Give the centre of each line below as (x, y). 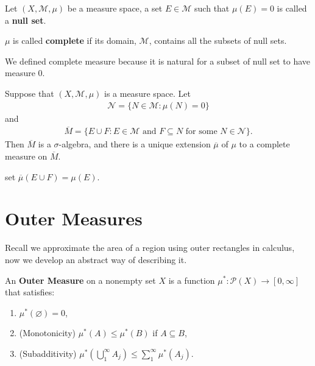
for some (201, 132)
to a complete (264, 144)
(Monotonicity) (47, 333)
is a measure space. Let (147, 93)
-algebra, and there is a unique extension (135, 144)
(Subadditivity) (48, 353)
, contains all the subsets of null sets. (218, 40)
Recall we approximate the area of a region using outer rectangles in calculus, (150, 248)
